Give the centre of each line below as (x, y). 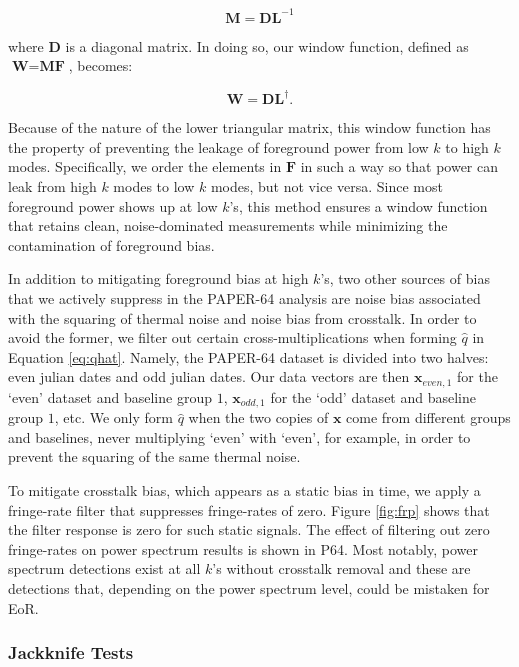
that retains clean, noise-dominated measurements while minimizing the (228, 225)
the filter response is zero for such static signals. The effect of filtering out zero (249, 529)
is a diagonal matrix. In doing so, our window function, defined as (267, 45)
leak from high (52, 185)
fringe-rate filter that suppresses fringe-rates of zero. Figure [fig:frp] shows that (249, 509)
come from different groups (428, 417)
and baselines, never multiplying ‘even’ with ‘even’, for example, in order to (239, 436)
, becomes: (100, 65)
